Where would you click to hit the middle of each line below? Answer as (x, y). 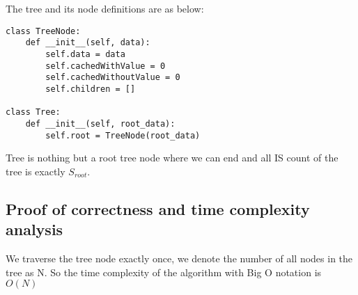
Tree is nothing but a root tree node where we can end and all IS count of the (172, 158)
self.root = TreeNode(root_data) (123, 135)
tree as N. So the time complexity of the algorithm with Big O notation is (164, 272)
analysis (34, 229)
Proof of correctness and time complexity (158, 208)
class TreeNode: (43, 31)
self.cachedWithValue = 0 (106, 66)
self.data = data (85, 54)
